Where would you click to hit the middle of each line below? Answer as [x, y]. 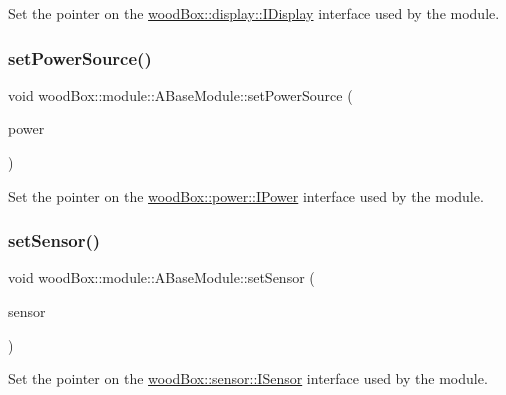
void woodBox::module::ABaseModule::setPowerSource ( [180, 94]
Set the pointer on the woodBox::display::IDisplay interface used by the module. [254, 13]
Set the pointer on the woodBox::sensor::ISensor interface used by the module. [248, 378]
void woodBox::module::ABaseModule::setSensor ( [161, 277]
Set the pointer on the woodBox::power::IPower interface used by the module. [246, 195]
